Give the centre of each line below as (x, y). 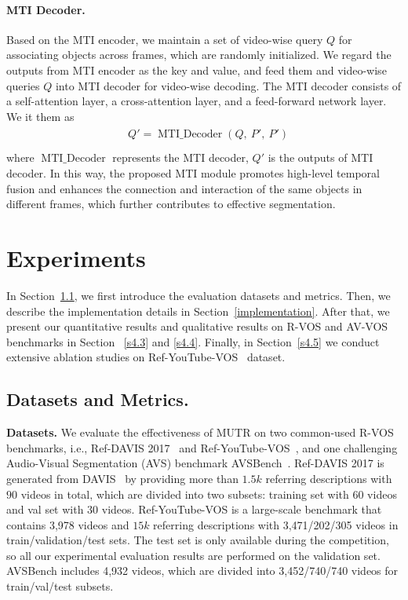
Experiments (76, 258)
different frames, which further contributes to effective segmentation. (171, 204)
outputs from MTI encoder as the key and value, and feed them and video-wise (197, 70)
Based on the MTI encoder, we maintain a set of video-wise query (165, 39)
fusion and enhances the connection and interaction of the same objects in (184, 188)
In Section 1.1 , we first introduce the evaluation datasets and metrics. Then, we (199, 295)
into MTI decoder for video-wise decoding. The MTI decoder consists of (228, 85)
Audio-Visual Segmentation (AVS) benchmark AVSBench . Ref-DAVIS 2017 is (195, 463)
